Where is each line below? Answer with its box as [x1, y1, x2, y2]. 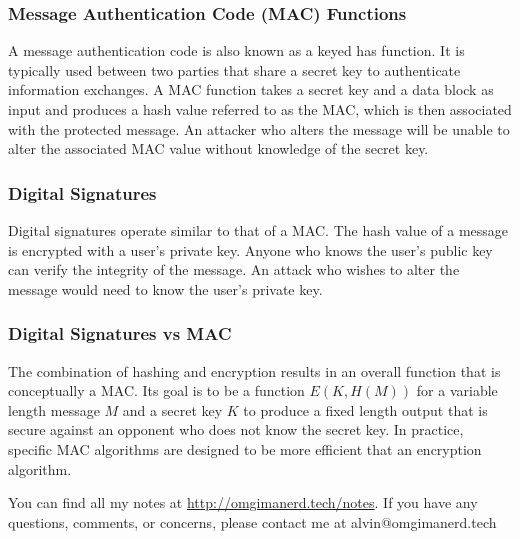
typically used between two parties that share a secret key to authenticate [8, 59, 461, 80]
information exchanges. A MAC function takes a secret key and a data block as [8, 79, 494, 100]
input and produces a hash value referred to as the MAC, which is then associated [8, 99, 512, 119]
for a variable [416, 380, 498, 401]
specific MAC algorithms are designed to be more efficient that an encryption [8, 438, 482, 459]
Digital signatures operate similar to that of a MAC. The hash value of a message [8, 220, 509, 240]
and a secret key [122, 399, 223, 420]
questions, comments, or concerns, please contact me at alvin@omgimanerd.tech [8, 511, 497, 532]
